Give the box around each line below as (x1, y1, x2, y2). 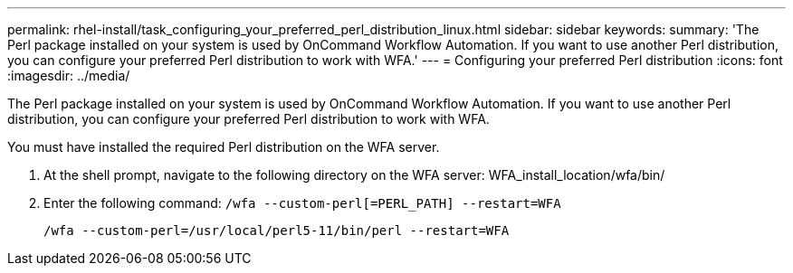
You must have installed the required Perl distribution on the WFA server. (7, 139, 440, 155)
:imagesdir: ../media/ (7, 68, 130, 83)
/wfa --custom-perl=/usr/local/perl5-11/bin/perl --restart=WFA (43, 223, 510, 238)
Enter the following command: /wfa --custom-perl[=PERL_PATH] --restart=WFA (43, 195, 561, 211)
